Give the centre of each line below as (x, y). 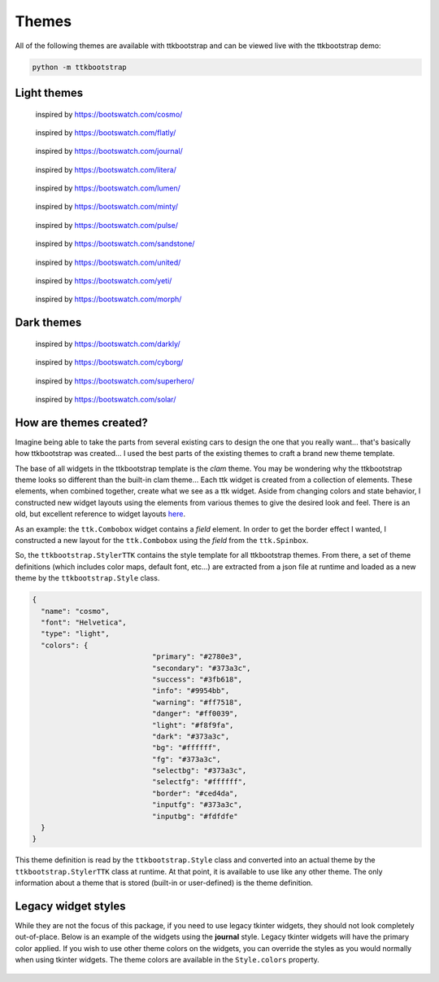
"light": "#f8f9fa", (193, 725)
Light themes (49, 92)
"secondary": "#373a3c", (201, 668)
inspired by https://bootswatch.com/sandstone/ (115, 243)
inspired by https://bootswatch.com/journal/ (109, 151)
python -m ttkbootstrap (80, 67)
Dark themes (48, 323)
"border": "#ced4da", (195, 793)
